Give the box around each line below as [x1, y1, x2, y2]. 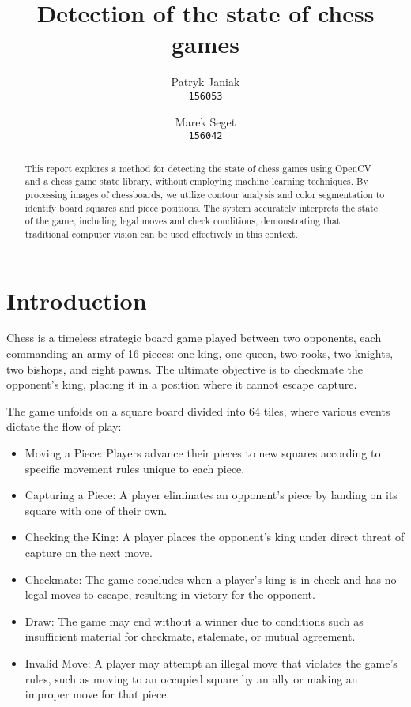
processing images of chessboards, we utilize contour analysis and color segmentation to [25, 187, 385, 201]
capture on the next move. [25, 544, 153, 561]
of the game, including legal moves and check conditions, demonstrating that [25, 214, 341, 228]
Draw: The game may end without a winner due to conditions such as [25, 612, 364, 629]
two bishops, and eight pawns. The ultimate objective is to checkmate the [6, 360, 363, 377]
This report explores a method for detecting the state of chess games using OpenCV [25, 161, 371, 175]
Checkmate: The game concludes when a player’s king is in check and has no [25, 570, 397, 587]
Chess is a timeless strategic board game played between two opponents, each [6, 329, 382, 346]
